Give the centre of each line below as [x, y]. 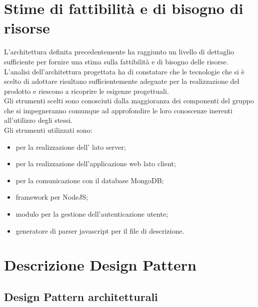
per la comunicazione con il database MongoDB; [90, 180]
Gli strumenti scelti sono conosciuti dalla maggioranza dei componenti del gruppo [129, 101]
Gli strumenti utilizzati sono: [48, 130]
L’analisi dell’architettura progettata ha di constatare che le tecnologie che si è [124, 71]
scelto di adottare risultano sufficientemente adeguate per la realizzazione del [122, 81]
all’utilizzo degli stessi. [38, 120]
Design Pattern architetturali [81, 296]
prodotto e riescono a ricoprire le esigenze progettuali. [86, 91]
